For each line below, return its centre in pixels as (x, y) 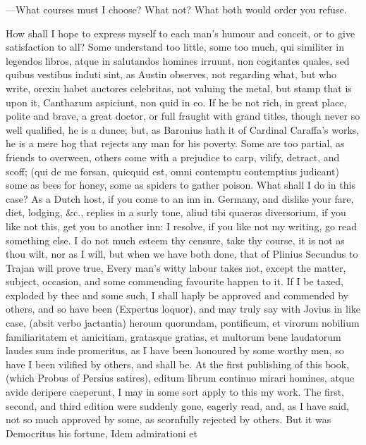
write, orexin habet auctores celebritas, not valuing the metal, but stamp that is (179, 88)
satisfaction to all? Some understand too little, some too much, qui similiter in (175, 47)
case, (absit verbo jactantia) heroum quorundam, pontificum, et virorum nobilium (183, 323)
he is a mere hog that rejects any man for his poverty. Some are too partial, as (175, 143)
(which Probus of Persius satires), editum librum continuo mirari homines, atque (180, 378)
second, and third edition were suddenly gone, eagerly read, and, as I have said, (177, 405)
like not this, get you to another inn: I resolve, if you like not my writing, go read (182, 226)
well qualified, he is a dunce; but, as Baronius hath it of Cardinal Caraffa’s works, (183, 129)
